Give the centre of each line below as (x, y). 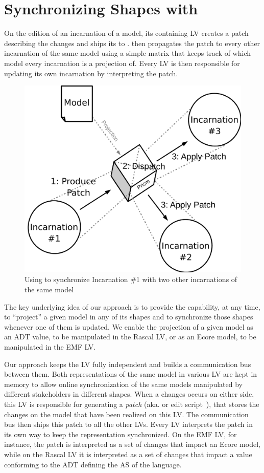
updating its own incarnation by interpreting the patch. (91, 73)
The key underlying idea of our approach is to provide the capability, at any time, (132, 306)
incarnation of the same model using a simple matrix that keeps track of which (128, 53)
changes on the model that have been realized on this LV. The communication (126, 414)
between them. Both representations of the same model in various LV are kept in (131, 374)
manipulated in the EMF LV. (50, 347)
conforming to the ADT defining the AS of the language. (93, 464)
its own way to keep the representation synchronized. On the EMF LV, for (121, 434)
